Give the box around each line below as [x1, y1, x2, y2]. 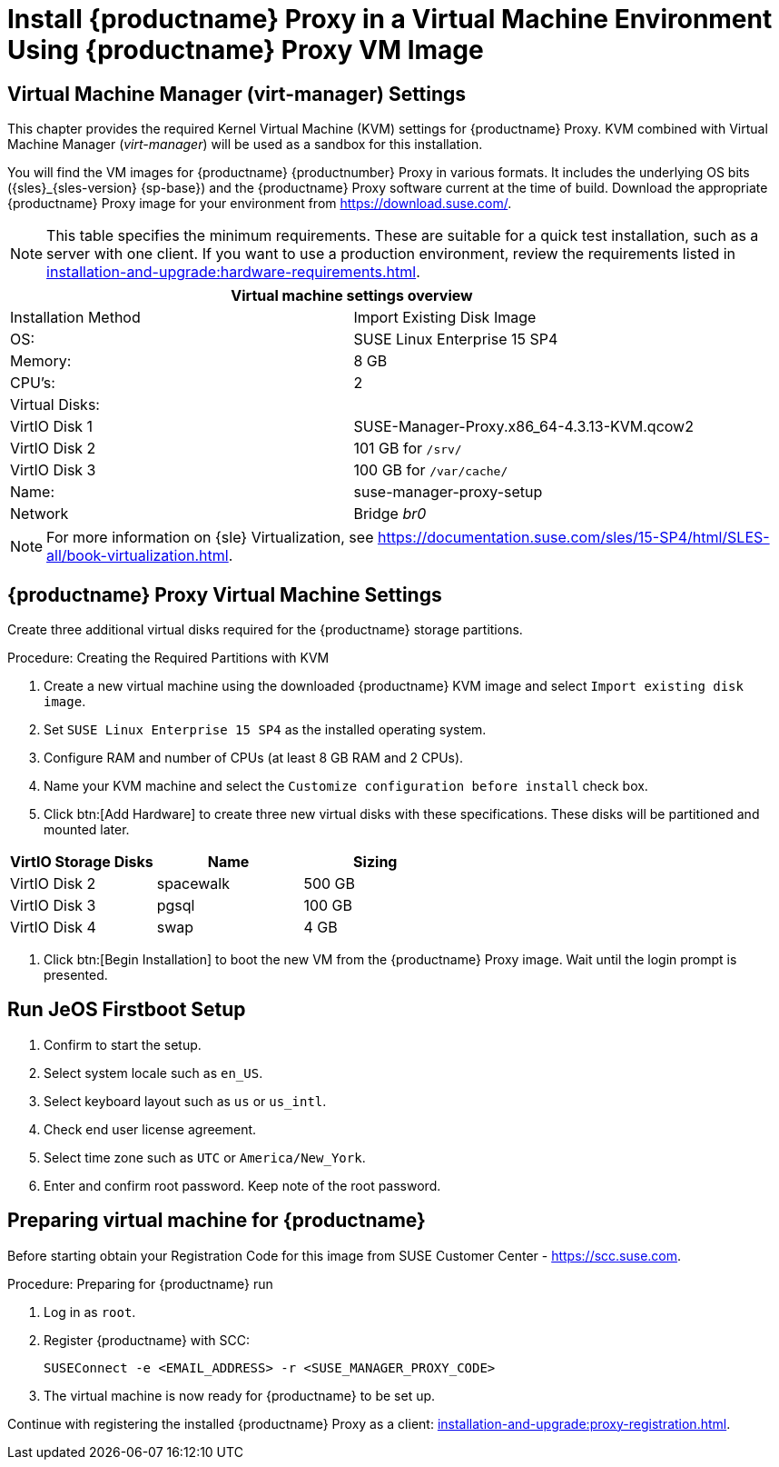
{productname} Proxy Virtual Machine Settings [7, 583, 442, 606]
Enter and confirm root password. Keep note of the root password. [44, 1177, 441, 1193]
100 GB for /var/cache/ [353, 461, 508, 480]
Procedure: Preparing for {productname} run [7, 1275, 273, 1292]
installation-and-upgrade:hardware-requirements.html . [46, 263, 420, 282]
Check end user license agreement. [44, 1121, 257, 1137]
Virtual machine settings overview [231, 286, 473, 305]
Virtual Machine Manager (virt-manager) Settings [7, 82, 467, 105]
